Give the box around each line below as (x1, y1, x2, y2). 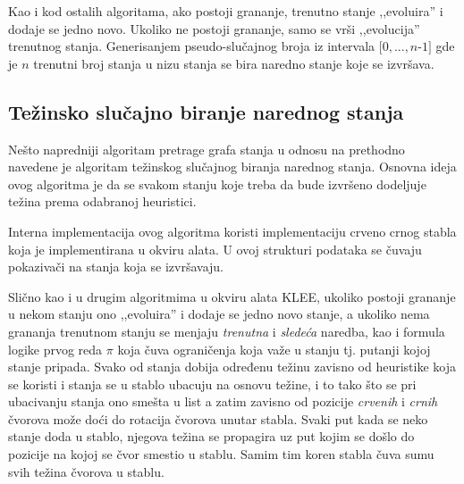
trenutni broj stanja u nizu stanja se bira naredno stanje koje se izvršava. (33, 54, 434, 72)
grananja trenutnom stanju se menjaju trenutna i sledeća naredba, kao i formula (8, 321, 445, 340)
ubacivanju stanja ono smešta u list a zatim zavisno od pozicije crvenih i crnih (8, 392, 438, 411)
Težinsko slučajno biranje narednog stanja (8, 97, 404, 125)
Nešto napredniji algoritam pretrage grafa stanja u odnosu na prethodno (8, 139, 405, 158)
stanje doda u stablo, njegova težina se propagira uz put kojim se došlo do (8, 427, 415, 446)
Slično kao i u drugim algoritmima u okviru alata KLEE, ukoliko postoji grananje (8, 287, 456, 305)
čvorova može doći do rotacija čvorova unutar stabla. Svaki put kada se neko (8, 409, 428, 428)
